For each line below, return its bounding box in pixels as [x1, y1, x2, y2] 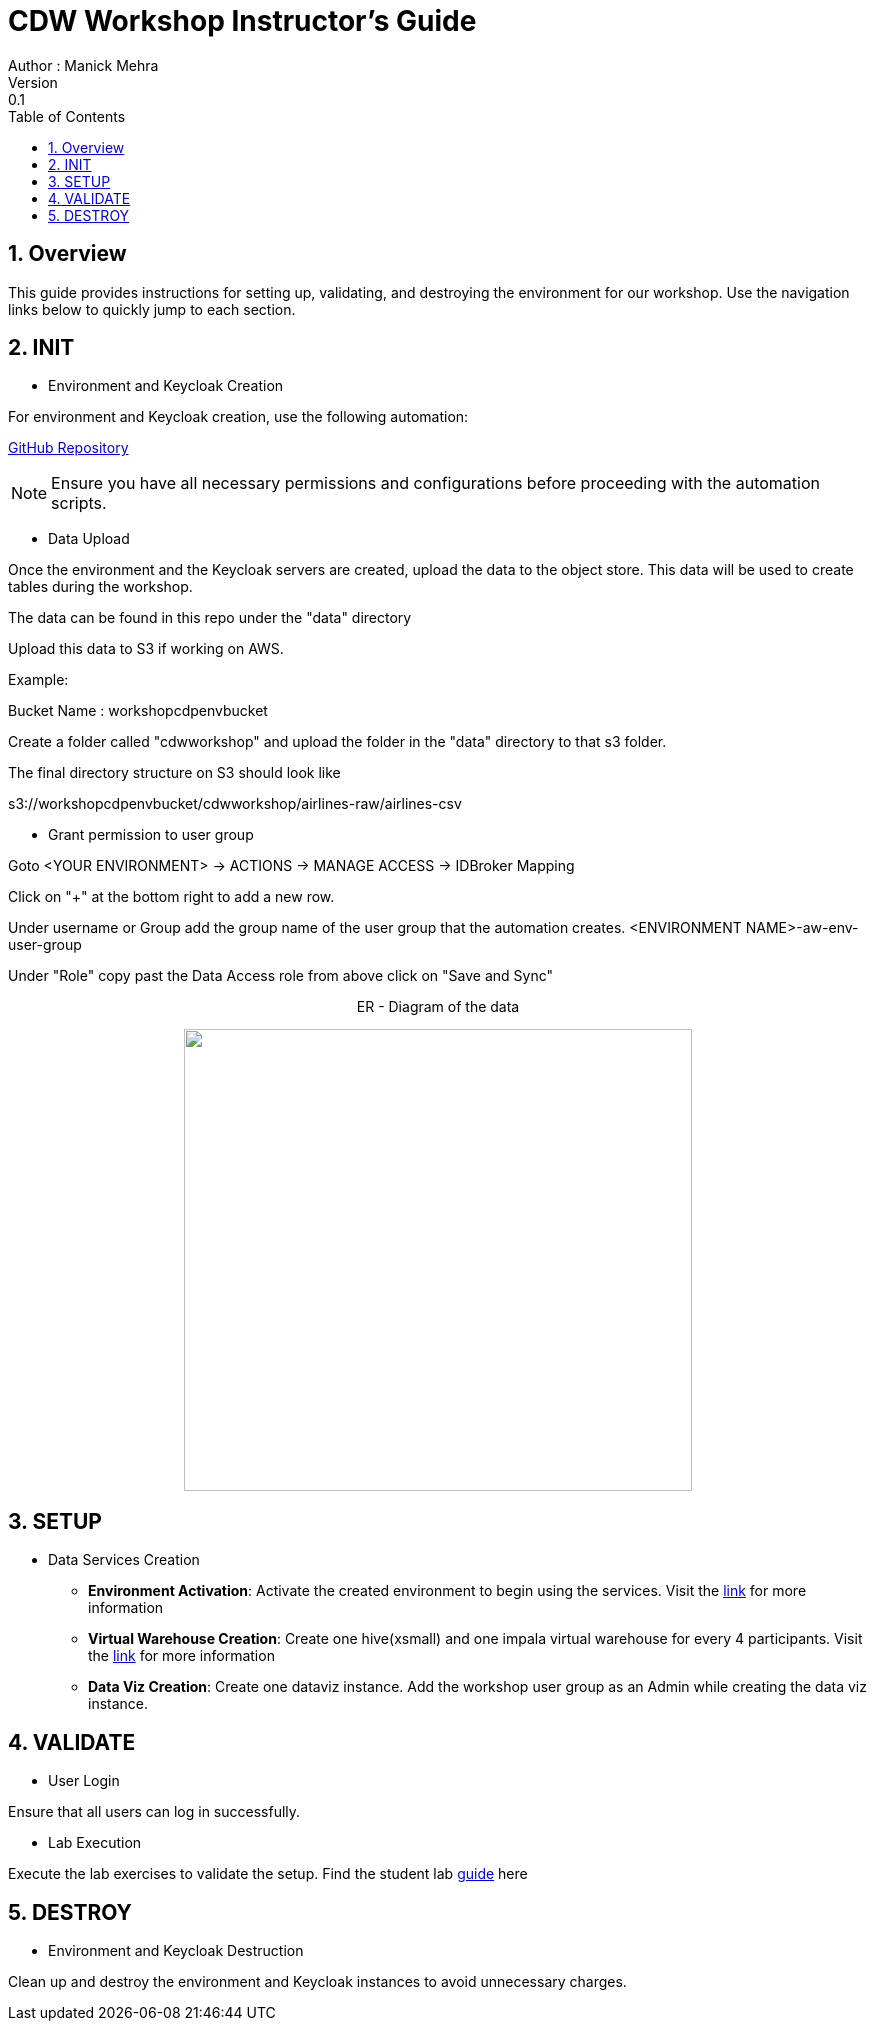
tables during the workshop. [8, 578, 193, 596]
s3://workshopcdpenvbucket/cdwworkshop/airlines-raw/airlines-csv [8, 795, 462, 813]
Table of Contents [8, 107, 126, 125]
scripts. [51, 493, 107, 514]
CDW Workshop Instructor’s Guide [8, 4, 477, 38]
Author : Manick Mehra [8, 56, 159, 74]
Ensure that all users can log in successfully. [8, 1803, 301, 1821]
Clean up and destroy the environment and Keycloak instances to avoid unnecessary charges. [8, 1972, 627, 1990]
